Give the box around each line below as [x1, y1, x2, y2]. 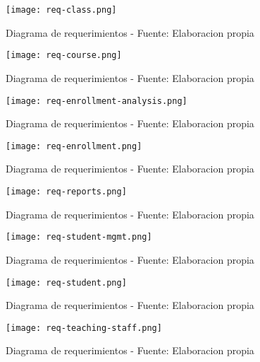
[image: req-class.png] [6, 5, 117, 15]
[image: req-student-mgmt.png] [6, 232, 152, 243]
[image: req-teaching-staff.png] [6, 322, 162, 333]
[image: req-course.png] [6, 50, 122, 61]
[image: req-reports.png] [6, 187, 127, 197]
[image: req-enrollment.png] [6, 141, 142, 151]
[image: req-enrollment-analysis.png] [6, 95, 187, 106]
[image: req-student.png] [6, 277, 127, 288]
